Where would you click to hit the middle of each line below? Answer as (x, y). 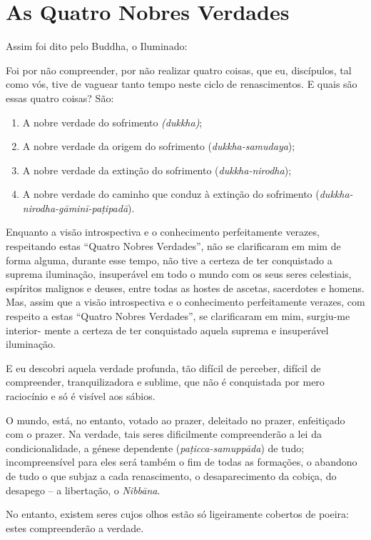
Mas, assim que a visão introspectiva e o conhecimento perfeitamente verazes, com (185, 302)
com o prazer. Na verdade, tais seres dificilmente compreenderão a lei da (164, 434)
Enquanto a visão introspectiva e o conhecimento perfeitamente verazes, (163, 232)
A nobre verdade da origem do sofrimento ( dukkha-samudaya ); (159, 146)
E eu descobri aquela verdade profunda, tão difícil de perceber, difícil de (163, 367)
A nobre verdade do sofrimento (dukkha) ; (112, 122)
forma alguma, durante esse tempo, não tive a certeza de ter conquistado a (169, 260)
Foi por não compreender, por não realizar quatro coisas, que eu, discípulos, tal (179, 70)
